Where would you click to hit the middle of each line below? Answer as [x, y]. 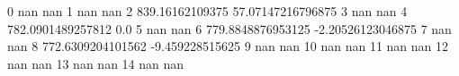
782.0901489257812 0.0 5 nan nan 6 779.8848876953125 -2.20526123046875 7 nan [229, 28]
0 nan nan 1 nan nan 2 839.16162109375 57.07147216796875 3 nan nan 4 [207, 11]
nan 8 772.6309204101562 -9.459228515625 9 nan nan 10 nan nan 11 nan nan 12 [228, 46]
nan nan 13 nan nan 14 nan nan [96, 63]
